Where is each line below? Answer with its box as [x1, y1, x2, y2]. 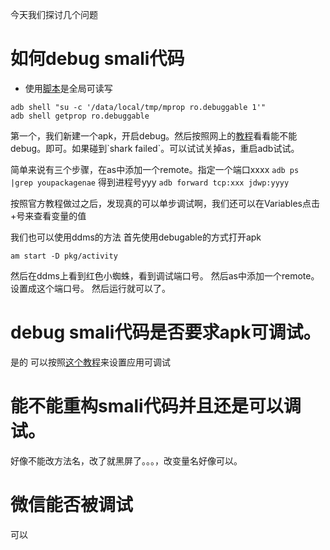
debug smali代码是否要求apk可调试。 [10, 321, 322, 344]
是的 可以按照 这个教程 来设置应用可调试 [10, 356, 171, 368]
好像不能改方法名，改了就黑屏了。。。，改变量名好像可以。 [10, 454, 243, 467]
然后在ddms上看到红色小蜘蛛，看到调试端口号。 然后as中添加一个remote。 [10, 269, 320, 282]
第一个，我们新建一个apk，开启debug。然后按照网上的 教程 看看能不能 [10, 129, 298, 142]
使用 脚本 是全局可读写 [24, 82, 113, 94]
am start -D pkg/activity [10, 251, 118, 261]
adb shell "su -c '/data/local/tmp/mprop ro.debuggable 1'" [10, 102, 267, 112]
